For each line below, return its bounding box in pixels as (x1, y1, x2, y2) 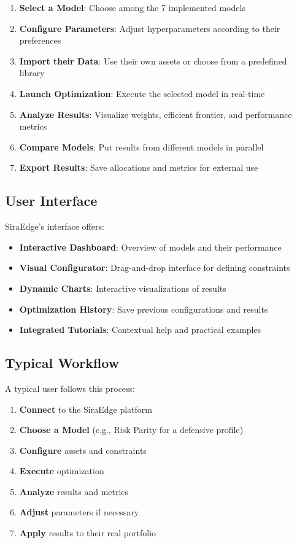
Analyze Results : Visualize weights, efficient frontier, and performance (19, 107, 292, 120)
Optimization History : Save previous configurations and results (19, 302, 268, 315)
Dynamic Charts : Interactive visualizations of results (19, 281, 226, 294)
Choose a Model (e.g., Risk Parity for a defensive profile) (19, 423, 244, 436)
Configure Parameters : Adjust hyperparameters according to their (19, 21, 280, 34)
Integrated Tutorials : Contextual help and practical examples (19, 323, 261, 336)
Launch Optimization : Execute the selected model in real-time (19, 87, 265, 100)
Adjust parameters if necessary (19, 506, 139, 518)
